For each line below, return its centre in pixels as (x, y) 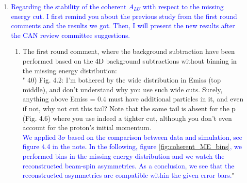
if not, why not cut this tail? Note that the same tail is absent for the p (129, 108)
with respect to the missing (183, 6)
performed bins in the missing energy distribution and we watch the (123, 156)
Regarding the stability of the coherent (69, 6)
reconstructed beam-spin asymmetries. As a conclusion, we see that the (128, 165)
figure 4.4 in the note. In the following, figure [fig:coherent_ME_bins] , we (132, 146)
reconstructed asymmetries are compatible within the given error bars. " (128, 175)
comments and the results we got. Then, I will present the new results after (123, 25)
